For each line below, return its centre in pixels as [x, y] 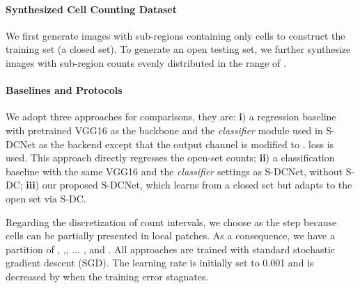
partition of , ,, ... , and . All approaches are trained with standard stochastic [171, 249]
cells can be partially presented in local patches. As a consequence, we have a [170, 235]
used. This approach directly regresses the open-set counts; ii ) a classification [170, 158]
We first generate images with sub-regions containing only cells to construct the [175, 35]
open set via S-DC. [46, 198]
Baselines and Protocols [64, 90]
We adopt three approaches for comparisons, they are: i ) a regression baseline [171, 117]
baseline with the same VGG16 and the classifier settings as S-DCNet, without [174, 171]
